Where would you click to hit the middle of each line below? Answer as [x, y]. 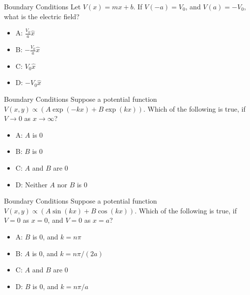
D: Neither [31, 184]
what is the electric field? [42, 16]
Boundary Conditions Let [42, 6]
